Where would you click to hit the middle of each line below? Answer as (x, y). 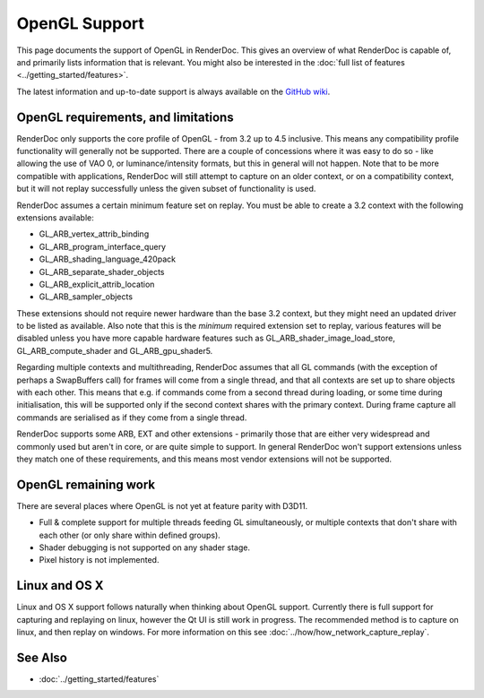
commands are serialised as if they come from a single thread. (132, 418)
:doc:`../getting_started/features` (99, 679)
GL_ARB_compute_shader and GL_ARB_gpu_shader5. (115, 350)
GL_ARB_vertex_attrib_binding (94, 234)
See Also (42, 657)
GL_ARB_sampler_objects (86, 297)
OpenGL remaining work (86, 484)
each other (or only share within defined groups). (130, 535)
